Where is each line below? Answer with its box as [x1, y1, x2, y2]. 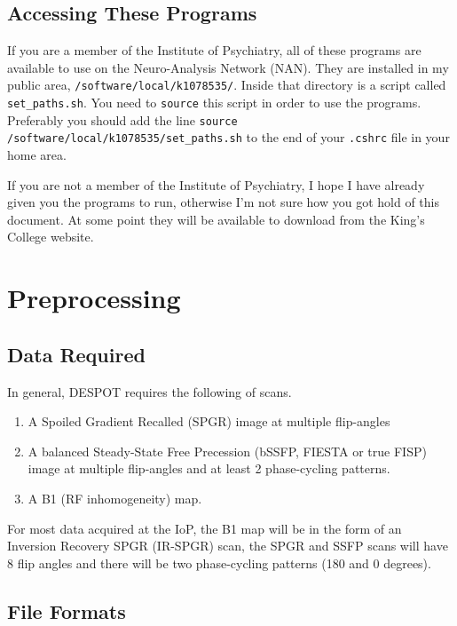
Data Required [7, 340, 146, 368]
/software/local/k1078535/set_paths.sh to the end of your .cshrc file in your [7, 128, 450, 147]
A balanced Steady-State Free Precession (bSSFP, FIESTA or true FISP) [28, 441, 427, 460]
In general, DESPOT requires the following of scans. [7, 382, 292, 400]
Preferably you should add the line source [7, 110, 238, 129]
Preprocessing [7, 280, 181, 316]
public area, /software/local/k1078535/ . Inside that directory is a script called [7, 75, 446, 94]
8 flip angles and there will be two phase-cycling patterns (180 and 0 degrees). [7, 553, 431, 572]
